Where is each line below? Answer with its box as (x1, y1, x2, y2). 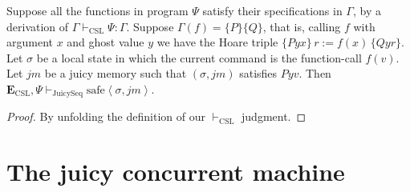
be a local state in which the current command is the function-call (36, 49, 362, 66)
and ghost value (67, 34, 144, 50)
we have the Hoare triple (156, 34, 278, 50)
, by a (352, 2, 381, 18)
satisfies (239, 65, 278, 82)
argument (6, 34, 53, 50)
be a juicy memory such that (44, 65, 187, 82)
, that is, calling (262, 18, 341, 34)
